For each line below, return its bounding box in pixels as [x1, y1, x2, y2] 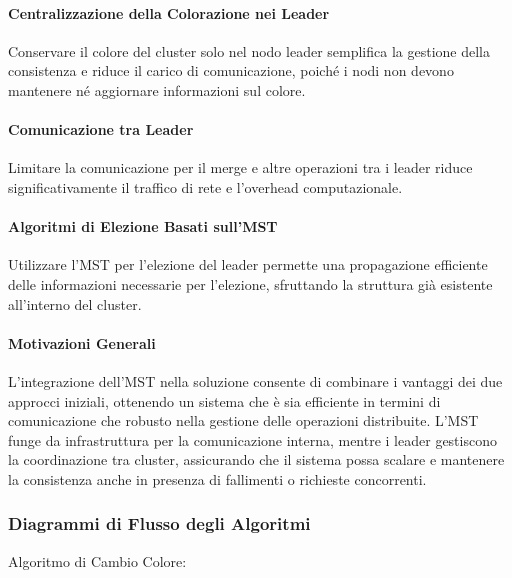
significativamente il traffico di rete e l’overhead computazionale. [8, 176, 403, 197]
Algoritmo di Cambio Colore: [8, 550, 187, 571]
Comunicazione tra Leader [8, 119, 194, 140]
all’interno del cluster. [8, 293, 142, 314]
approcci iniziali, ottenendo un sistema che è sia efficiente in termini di [8, 390, 441, 411]
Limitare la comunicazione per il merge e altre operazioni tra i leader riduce [8, 157, 473, 178]
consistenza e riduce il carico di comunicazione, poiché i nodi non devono [8, 60, 454, 81]
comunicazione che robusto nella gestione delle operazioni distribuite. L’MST [8, 410, 479, 431]
